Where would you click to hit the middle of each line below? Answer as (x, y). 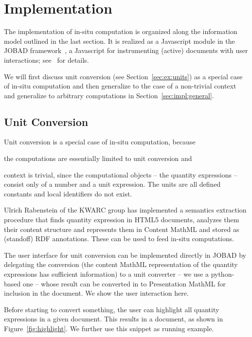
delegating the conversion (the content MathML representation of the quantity (121, 264)
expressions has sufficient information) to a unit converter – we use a (106, 274)
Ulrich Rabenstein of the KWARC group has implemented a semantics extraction (125, 210)
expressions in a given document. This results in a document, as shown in (114, 319)
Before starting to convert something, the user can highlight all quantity (112, 309)
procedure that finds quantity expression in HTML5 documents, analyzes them (122, 220)
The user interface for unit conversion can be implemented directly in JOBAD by (125, 255)
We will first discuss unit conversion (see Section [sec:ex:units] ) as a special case (123, 76)
